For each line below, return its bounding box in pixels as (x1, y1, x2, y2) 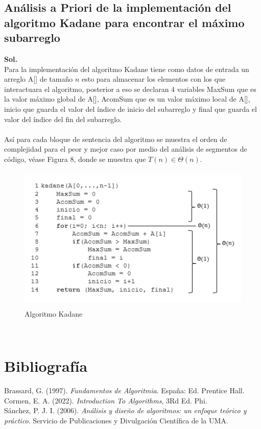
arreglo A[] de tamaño (4, 74, 73, 84)
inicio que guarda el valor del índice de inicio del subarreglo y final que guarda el (4, 103, 257, 114)
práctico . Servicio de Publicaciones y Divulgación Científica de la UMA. (4, 415, 228, 425)
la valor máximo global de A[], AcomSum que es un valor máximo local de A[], (4, 93, 250, 104)
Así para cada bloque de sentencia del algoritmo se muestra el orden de (4, 133, 227, 144)
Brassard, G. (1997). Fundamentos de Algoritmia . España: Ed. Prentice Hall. (4, 385, 245, 395)
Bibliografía (4, 355, 88, 376)
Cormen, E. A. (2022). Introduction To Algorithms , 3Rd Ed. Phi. (4, 395, 207, 406)
